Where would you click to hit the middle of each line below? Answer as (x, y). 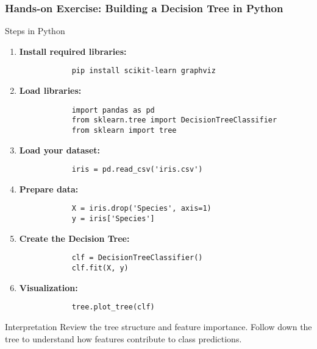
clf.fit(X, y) (100, 268)
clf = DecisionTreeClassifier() (137, 258)
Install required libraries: (73, 51)
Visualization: (48, 287)
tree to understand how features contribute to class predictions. (123, 338)
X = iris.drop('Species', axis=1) (141, 209)
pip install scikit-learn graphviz (144, 71)
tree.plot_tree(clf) (113, 307)
